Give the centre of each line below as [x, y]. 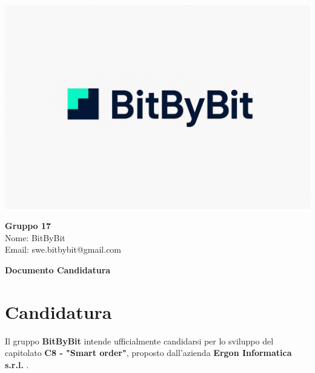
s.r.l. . [17, 364]
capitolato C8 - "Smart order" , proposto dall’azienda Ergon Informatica [148, 353]
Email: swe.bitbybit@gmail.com [63, 249]
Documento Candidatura [58, 270]
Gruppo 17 [28, 226]
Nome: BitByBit [35, 237]
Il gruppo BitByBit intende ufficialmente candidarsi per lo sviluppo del [139, 340]
